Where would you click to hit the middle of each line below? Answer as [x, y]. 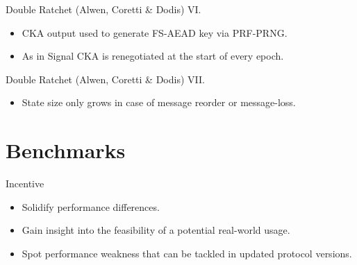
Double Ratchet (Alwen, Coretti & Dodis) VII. [105, 79]
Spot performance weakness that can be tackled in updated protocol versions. [187, 253]
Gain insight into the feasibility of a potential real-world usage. [156, 230]
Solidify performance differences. [91, 206]
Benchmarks [66, 150]
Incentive [25, 183]
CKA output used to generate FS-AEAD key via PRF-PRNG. [155, 32]
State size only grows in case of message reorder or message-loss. [159, 102]
